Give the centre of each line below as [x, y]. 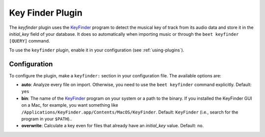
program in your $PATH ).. [47, 119]
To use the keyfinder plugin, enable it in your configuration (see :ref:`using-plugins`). [97, 50]
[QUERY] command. [29, 41]
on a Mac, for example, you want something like [70, 105]
